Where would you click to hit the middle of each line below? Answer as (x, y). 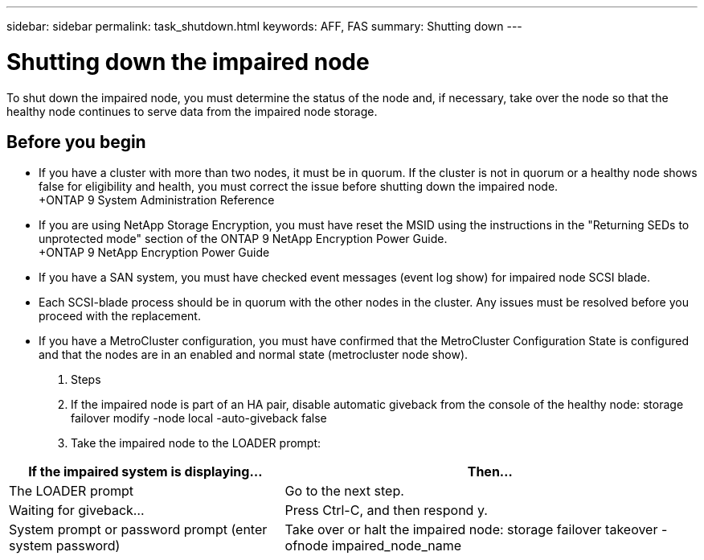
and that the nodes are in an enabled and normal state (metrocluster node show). (254, 355)
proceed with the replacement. (120, 316)
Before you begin (76, 142)
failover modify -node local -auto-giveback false (199, 418)
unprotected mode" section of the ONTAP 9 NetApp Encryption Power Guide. (243, 239)
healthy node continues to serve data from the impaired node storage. (192, 111)
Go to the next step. (344, 491)
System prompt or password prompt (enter (138, 530)
